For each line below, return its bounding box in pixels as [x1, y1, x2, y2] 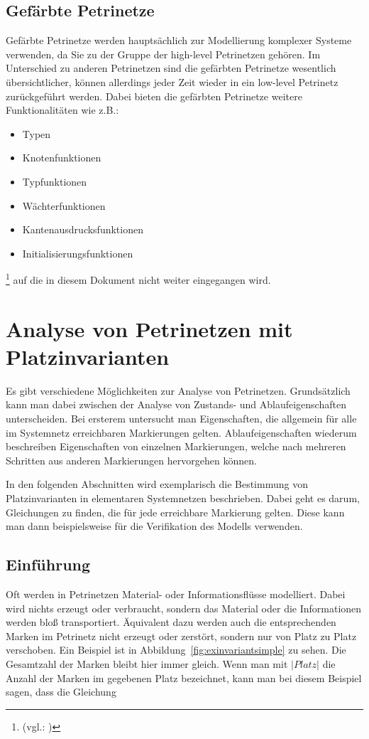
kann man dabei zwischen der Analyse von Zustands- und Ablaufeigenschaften [6, 397, 346, 412]
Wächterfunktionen [22, 198, 106, 213]
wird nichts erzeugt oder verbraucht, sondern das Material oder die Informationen [6, 600, 362, 615]
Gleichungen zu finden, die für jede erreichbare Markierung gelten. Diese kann [6, 504, 345, 519]
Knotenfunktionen [22, 150, 101, 165]
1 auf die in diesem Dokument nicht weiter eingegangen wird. [6, 270, 271, 287]
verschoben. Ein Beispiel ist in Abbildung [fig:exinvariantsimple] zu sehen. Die [6, 642, 346, 657]
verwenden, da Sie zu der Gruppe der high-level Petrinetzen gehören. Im [6, 46, 321, 61]
